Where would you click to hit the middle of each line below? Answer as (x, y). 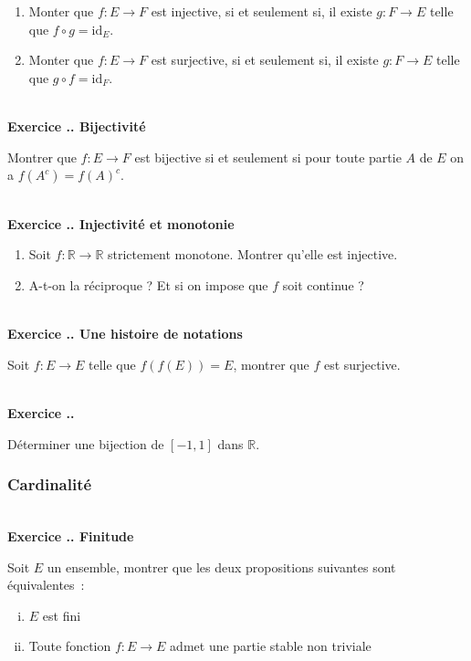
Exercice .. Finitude (71, 535)
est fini (62, 615)
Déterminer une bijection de (86, 443)
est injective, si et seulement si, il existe (262, 11)
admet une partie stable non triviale (271, 646)
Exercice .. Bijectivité (77, 126)
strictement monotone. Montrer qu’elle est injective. (253, 254)
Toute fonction (70, 646)
